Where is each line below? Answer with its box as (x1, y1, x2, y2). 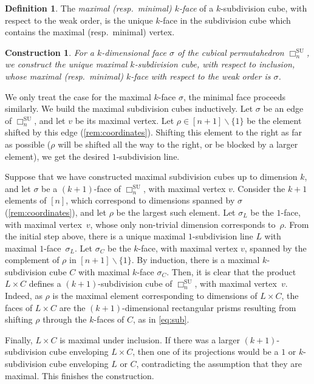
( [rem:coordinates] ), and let (5, 205, 107, 218)
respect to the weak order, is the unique (5, 13, 153, 26)
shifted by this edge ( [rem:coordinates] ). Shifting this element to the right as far (5, 126, 302, 139)
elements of (5, 194, 47, 207)
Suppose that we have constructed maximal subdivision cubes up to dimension (5, 170, 298, 183)
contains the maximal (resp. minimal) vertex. (5, 26, 175, 38)
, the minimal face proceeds (183, 90, 285, 103)
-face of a (179, 2, 214, 14)
